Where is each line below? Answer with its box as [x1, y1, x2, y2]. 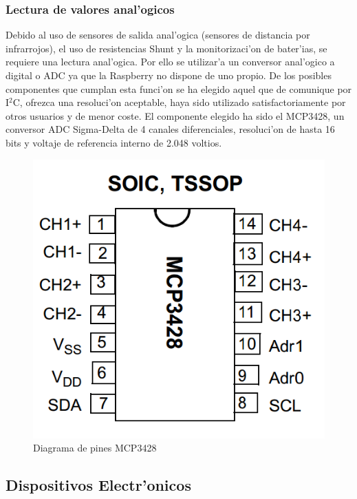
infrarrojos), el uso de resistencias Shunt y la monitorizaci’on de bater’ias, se [6, 41, 327, 55]
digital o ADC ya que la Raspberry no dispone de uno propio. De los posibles [6, 68, 332, 82]
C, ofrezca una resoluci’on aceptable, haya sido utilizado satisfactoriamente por [12, 95, 346, 109]
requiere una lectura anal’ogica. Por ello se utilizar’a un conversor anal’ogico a [6, 54, 335, 69]
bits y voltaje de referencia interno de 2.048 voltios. [6, 135, 222, 149]
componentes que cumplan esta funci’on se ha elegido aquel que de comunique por [6, 81, 352, 96]
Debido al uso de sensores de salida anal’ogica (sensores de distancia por [6, 28, 310, 42]
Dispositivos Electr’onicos [6, 474, 191, 496]
